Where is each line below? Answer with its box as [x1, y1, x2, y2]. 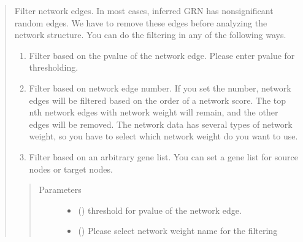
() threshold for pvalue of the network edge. [78, 203, 242, 216]
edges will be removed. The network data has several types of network [29, 117, 293, 130]
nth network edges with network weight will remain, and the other [29, 106, 278, 119]
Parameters [39, 183, 82, 196]
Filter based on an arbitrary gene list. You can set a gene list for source [29, 150, 298, 163]
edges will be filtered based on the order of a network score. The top [29, 93, 286, 106]
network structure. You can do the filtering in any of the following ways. [14, 28, 286, 41]
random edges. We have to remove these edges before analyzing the [14, 16, 267, 29]
